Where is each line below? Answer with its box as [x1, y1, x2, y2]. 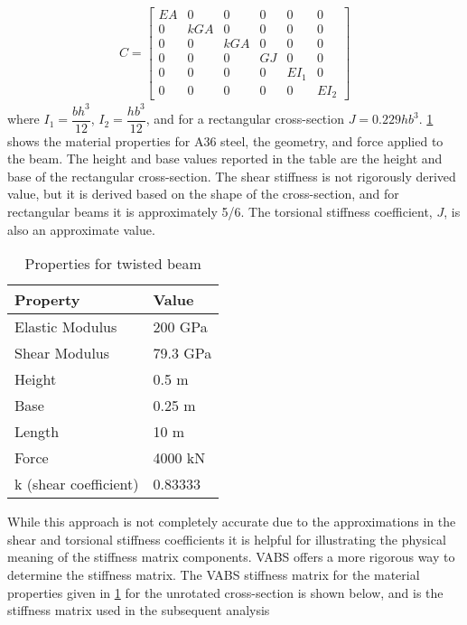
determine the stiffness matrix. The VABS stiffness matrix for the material [7, 565, 420, 584]
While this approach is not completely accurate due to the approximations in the [7, 512, 456, 531]
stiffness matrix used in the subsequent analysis [7, 601, 270, 620]
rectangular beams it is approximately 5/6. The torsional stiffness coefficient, [7, 202, 433, 221]
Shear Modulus [14, 342, 110, 364]
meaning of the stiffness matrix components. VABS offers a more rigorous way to [7, 547, 455, 566]
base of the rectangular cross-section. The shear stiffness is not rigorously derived [7, 166, 456, 185]
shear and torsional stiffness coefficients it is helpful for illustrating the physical [7, 529, 446, 548]
